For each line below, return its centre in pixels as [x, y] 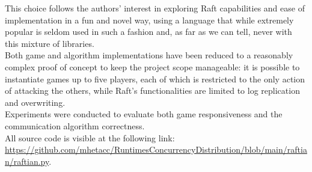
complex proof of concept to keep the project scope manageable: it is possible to [152, 66]
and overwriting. [35, 102]
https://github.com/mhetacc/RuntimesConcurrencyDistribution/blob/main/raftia [156, 149]
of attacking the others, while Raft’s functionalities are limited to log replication [152, 91]
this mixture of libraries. [50, 43]
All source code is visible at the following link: [90, 137]
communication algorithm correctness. [75, 125]
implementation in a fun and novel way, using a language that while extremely [149, 20]
